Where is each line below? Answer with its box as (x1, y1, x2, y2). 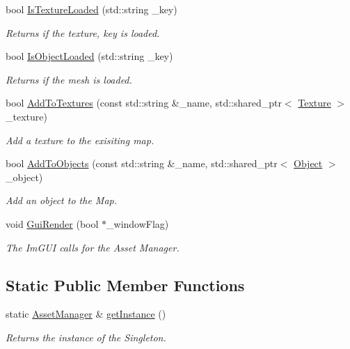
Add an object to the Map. (6, 193, 117, 208)
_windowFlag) (106, 216, 169, 231)
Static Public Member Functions (6, 274, 245, 295)
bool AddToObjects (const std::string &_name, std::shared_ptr (6, 156, 278, 171)
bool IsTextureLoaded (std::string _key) (6, 2, 177, 16)
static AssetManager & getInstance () (6, 307, 166, 321)
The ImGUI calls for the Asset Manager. (6, 240, 180, 254)
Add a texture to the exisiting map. (6, 132, 154, 147)
